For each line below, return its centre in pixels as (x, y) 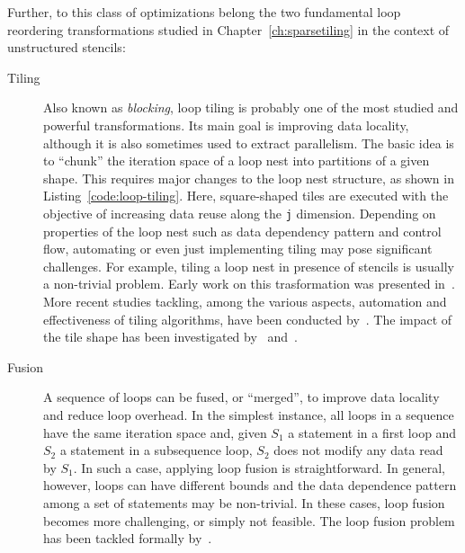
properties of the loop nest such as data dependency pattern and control (242, 231)
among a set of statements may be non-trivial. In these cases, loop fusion (244, 502)
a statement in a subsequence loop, (156, 450)
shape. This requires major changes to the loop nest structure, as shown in (249, 178)
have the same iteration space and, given (155, 432)
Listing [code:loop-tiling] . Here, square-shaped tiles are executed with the (246, 196)
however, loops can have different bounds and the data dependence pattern (250, 485)
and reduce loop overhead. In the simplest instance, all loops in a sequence (249, 414)
